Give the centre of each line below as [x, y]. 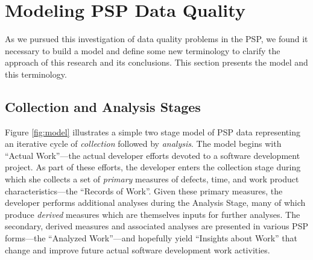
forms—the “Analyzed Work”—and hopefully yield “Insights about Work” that [151, 238]
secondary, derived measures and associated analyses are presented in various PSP [156, 226]
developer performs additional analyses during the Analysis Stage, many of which [155, 203]
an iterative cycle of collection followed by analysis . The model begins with [143, 144]
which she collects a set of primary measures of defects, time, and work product [152, 179]
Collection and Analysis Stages [103, 106]
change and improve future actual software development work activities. [138, 249]
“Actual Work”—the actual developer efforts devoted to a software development [153, 155]
